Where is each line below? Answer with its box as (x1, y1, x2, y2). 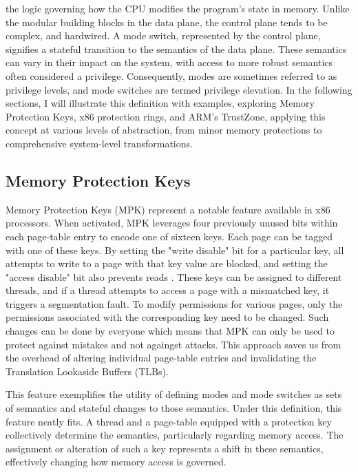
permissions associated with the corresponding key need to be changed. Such (6, 310, 329, 324)
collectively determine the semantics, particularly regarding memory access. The (6, 428, 344, 442)
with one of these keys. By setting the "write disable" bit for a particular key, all (6, 242, 344, 257)
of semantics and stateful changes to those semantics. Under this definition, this (6, 401, 342, 415)
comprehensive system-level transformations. (6, 136, 193, 150)
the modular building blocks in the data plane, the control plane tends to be (6, 14, 328, 29)
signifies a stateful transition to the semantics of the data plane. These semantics (6, 41, 347, 56)
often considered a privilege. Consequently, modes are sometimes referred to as (6, 68, 337, 83)
